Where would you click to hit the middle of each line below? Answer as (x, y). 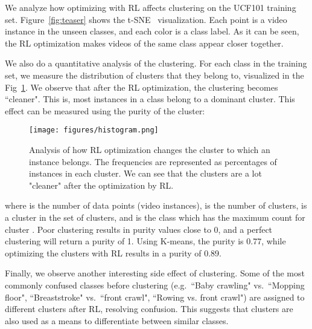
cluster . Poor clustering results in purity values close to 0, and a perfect (139, 229)
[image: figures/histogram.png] (94, 130)
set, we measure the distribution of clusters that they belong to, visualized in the (154, 75)
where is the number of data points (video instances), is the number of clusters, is (156, 205)
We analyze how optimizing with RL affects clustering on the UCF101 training (151, 7)
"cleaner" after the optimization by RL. (101, 185)
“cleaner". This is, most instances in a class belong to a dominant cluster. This (150, 99)
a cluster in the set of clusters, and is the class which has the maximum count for (155, 217)
